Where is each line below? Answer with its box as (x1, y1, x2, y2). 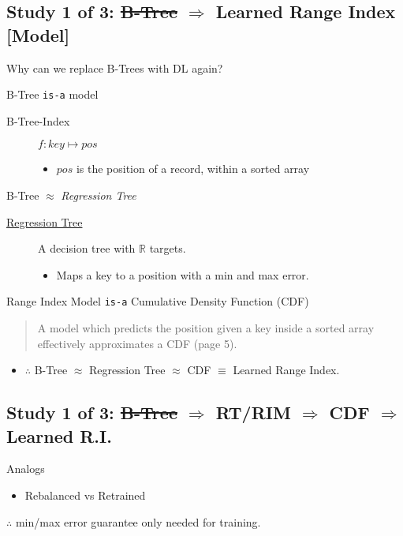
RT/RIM (215, 400, 291, 425)
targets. (149, 240, 186, 257)
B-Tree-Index (6, 112, 70, 129)
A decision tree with (38, 240, 136, 257)
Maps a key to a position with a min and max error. (56, 266, 309, 283)
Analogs (6, 460, 45, 477)
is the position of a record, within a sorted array (76, 160, 310, 177)
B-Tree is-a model (6, 86, 99, 103)
